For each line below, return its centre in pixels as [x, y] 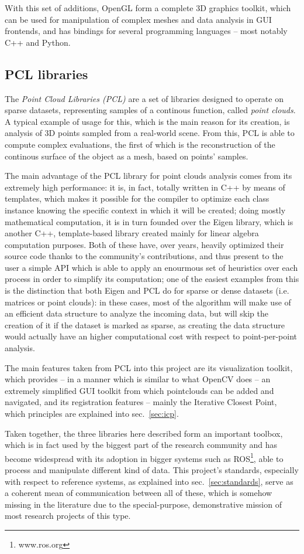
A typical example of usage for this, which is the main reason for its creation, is [147, 121]
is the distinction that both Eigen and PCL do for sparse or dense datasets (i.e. [147, 290]
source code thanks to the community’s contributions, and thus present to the [144, 256]
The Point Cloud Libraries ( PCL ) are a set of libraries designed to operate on [144, 98]
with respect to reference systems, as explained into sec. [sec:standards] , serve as [149, 481]
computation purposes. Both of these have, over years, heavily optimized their [144, 244]
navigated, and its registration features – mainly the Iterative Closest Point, [141, 402]
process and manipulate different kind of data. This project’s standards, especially [152, 470]
